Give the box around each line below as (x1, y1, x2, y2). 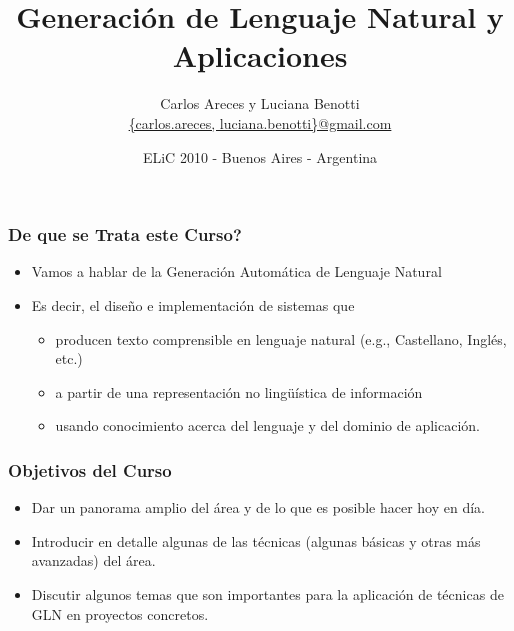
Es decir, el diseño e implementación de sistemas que (31, 294, 355, 315)
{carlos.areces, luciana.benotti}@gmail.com (128, 112, 392, 133)
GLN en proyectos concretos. (31, 603, 209, 624)
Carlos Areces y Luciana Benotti (160, 93, 360, 114)
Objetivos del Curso (8, 457, 172, 482)
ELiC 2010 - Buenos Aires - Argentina (142, 146, 378, 167)
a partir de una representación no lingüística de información (55, 381, 423, 402)
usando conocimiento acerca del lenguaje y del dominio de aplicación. (55, 415, 480, 436)
